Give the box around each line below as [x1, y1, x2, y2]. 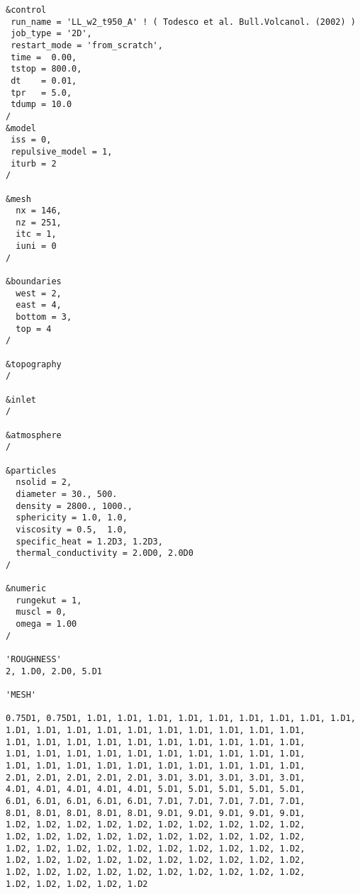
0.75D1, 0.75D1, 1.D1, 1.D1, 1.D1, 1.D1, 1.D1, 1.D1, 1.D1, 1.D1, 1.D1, [6, 713, 356, 724]
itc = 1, [16, 229, 57, 240]
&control [6, 5, 47, 15]
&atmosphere [6, 430, 62, 440]
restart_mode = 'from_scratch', [11, 40, 163, 50]
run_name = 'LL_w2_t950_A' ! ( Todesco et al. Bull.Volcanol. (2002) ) [11, 16, 356, 27]
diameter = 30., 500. [16, 488, 118, 499]
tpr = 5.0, [11, 87, 72, 98]
